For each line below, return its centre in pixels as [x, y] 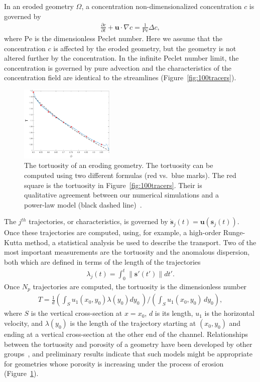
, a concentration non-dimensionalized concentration [162, 6]
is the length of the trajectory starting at [133, 323]
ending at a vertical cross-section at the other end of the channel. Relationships [126, 334]
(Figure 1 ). [21, 373]
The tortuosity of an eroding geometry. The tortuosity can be [119, 165]
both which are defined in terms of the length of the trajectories [102, 262]
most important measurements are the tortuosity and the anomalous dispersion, [127, 252]
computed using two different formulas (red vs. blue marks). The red [130, 175]
